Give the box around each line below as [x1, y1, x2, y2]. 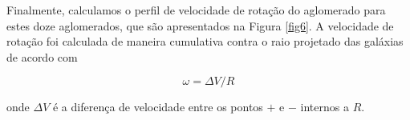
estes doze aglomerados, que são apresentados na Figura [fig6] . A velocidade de [6, 17, 394, 34]
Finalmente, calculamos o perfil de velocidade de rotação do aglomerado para [6, 2, 386, 18]
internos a [300, 98, 349, 115]
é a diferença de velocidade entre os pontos [52, 98, 263, 115]
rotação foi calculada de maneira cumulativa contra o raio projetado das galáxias [6, 33, 404, 50]
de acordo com [6, 48, 78, 65]
